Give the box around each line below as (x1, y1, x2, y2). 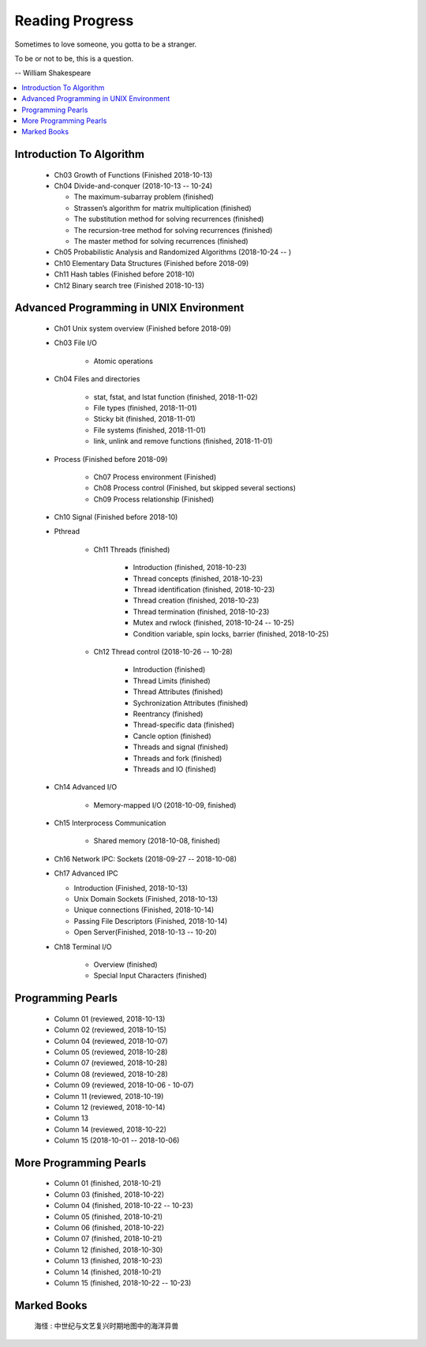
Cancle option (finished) (133, 731, 212, 741)
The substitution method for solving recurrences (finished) (73, 214, 264, 224)
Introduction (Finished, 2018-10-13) (73, 883, 189, 892)
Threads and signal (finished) (133, 742, 229, 752)
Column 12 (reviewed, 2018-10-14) (54, 1102, 166, 1112)
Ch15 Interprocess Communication (54, 818, 166, 828)
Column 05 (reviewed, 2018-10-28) (54, 1047, 168, 1056)
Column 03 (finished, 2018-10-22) (54, 1189, 165, 1199)
